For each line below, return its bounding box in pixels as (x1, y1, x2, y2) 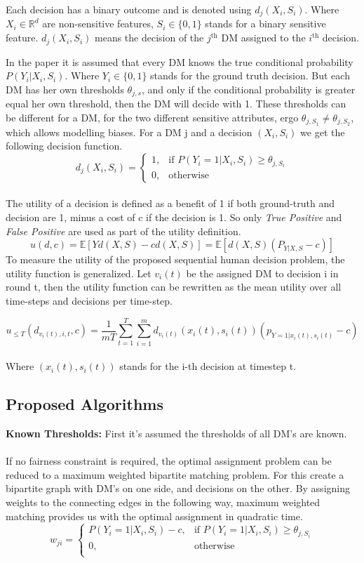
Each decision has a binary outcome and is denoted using (6, 2, 252, 16)
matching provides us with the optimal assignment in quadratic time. (6, 508, 303, 523)
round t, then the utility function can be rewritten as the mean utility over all (6, 279, 342, 294)
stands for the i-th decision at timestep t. (119, 359, 297, 373)
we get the (300, 124, 345, 139)
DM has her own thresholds (6, 81, 124, 96)
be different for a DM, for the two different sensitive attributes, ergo (6, 110, 299, 124)
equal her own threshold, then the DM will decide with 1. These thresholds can (6, 96, 346, 111)
